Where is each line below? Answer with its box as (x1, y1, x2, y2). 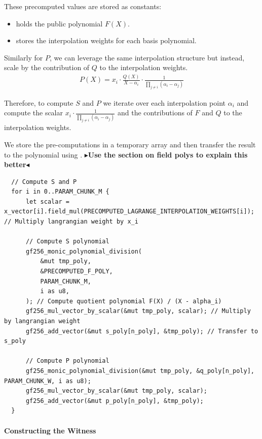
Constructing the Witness (4, 425, 96, 435)
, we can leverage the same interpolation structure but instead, (50, 52, 245, 62)
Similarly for (4, 52, 43, 62)
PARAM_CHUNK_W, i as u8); (4, 377, 91, 385)
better (4, 159, 26, 170)
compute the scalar (4, 107, 63, 118)
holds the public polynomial (16, 18, 103, 28)
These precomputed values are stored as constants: (4, 1, 162, 11)
